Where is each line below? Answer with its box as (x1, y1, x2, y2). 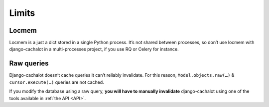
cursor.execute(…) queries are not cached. (9, 79, 104, 85)
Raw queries (9, 59, 49, 68)
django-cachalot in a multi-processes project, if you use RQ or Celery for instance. (9, 46, 179, 52)
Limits (9, 7, 35, 18)
